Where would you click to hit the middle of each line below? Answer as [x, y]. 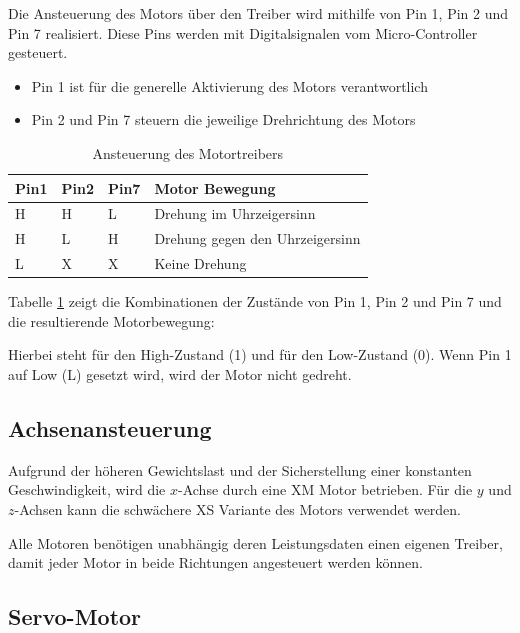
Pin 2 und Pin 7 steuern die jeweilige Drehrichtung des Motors [223, 119]
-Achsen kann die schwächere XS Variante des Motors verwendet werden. [238, 508]
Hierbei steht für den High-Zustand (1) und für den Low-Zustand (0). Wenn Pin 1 [260, 354]
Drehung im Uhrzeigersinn [235, 213]
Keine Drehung [200, 263]
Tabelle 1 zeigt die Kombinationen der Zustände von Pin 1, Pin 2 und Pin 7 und [255, 301]
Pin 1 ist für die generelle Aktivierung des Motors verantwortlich [229, 85]
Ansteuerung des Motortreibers [188, 152]
